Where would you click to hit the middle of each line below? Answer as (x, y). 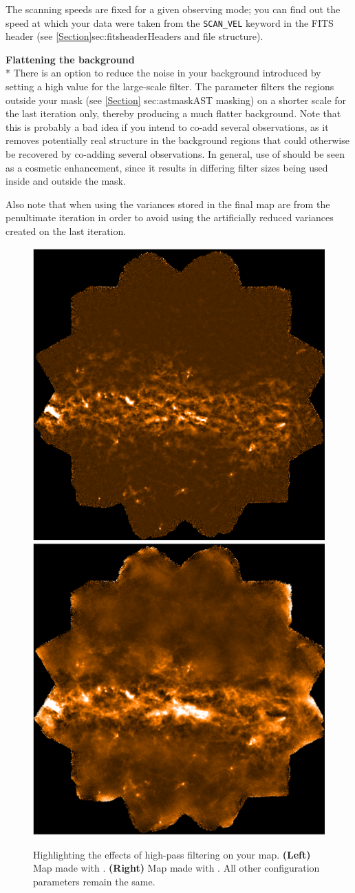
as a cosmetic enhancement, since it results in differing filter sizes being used (167, 167)
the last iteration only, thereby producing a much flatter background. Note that (173, 113)
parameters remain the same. (94, 881)
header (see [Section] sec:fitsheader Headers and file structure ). (135, 36)
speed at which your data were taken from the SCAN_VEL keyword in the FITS (170, 22)
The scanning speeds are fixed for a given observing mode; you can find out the (173, 9)
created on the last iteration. (66, 230)
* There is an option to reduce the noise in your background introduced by (163, 73)
